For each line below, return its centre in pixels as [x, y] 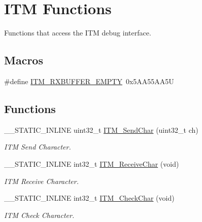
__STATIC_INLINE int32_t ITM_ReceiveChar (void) [92, 163]
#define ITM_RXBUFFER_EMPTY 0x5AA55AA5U [89, 81]
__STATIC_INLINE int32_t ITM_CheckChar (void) [89, 198]
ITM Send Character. [38, 147]
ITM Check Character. [39, 215]
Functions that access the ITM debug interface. [78, 33]
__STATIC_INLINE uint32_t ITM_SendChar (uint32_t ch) [101, 129]
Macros [24, 60]
